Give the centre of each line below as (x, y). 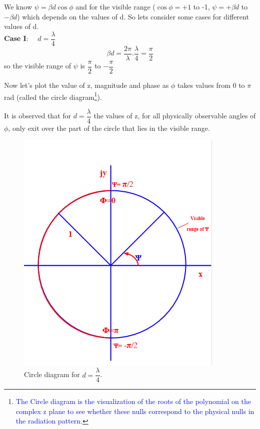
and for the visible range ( (115, 6)
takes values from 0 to (211, 85)
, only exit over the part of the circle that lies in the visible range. (109, 128)
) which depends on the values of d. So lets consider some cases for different (133, 16)
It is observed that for (38, 116)
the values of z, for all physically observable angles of (175, 116)
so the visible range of (37, 66)
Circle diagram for (52, 374)
